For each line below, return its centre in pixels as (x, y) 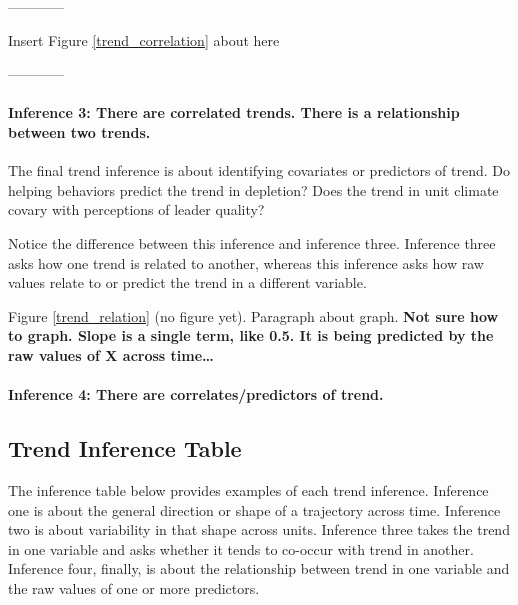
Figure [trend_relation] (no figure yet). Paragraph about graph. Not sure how (253, 315)
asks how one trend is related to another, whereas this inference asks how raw (246, 262)
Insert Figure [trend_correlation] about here (144, 39)
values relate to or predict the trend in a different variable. (187, 282)
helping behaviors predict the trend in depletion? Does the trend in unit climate (253, 189)
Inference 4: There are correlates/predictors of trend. (196, 394)
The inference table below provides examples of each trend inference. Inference (248, 489)
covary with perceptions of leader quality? (136, 209)
